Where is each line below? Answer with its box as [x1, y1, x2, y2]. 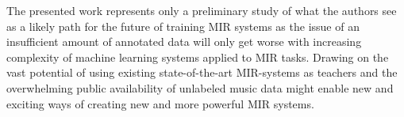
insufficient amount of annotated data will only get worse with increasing [6, 33, 362, 50]
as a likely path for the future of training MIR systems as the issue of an [6, 17, 360, 34]
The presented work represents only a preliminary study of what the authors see [6, 2, 397, 18]
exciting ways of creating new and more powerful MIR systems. [6, 95, 314, 111]
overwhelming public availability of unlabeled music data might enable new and [6, 79, 394, 96]
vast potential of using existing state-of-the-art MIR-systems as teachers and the [6, 64, 398, 81]
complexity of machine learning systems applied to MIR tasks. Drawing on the [6, 48, 389, 65]
